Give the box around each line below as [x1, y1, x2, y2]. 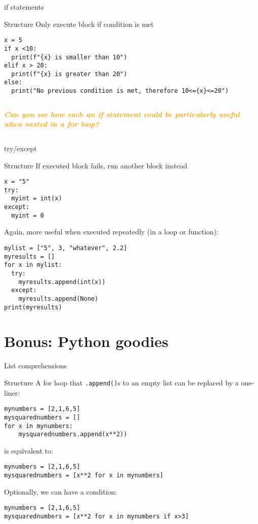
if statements [4, 2, 44, 12]
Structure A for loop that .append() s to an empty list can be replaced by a [4, 377, 239, 388]
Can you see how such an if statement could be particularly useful [4, 109, 240, 119]
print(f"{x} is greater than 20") [11, 70, 127, 78]
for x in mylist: [4, 261, 62, 269]
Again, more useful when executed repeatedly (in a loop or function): [4, 226, 219, 237]
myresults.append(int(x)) [18, 278, 106, 286]
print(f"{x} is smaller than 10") [11, 53, 127, 61]
